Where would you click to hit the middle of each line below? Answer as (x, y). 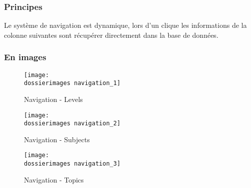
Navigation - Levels (54, 99)
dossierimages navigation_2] (72, 124)
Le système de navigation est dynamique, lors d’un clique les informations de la (125, 25)
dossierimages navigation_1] (72, 83)
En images (25, 57)
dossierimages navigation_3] (72, 164)
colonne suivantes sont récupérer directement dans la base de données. (111, 35)
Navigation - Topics (54, 179)
